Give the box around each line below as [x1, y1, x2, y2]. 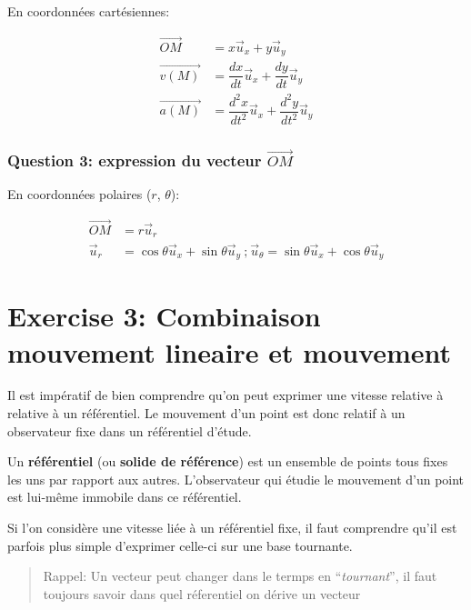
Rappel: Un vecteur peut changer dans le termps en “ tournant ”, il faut [43, 566, 437, 585]
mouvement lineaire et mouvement [7, 333, 452, 370]
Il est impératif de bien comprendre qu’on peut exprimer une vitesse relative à [7, 385, 444, 405]
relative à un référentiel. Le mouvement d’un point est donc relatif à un [7, 404, 406, 423]
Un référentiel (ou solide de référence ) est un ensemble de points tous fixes [7, 452, 448, 471]
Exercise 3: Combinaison [7, 297, 321, 335]
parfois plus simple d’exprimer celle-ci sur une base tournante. [7, 535, 353, 555]
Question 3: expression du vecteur [7, 148, 262, 171]
